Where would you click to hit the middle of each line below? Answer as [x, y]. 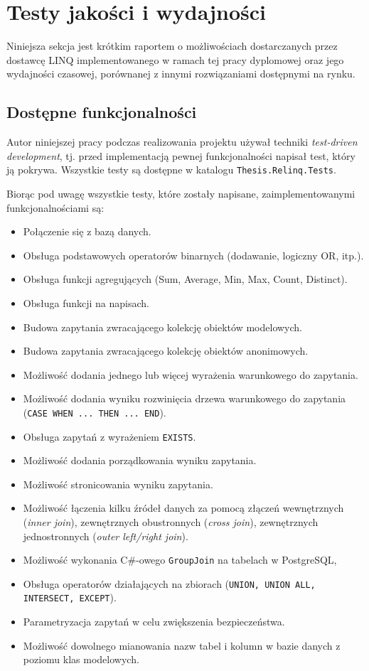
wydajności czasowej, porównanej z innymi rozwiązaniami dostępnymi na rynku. [181, 74]
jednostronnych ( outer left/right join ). [106, 536]
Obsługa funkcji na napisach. [86, 302]
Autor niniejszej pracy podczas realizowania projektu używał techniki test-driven [182, 142]
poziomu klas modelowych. [81, 659]
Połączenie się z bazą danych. [87, 231]
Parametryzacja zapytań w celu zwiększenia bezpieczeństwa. [154, 622]
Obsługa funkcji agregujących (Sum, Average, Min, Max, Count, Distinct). [185, 279]
